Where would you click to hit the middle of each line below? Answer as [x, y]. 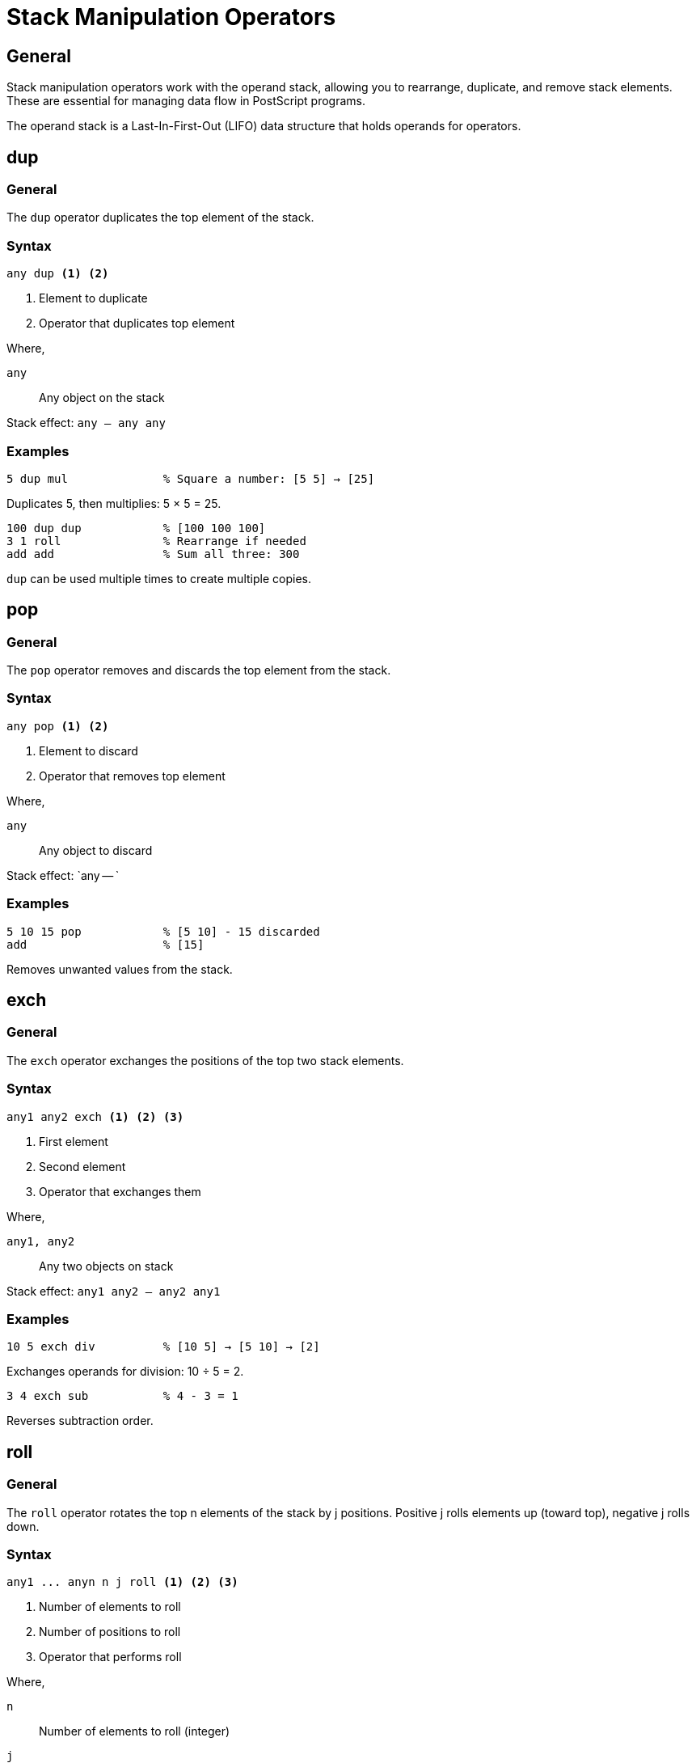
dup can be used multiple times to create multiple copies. [159, 578]
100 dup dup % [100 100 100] [136, 528]
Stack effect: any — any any [86, 423]
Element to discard [89, 750]
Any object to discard [96, 850]
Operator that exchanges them [120, 1191]
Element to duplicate [93, 298]
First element [74, 1141]
